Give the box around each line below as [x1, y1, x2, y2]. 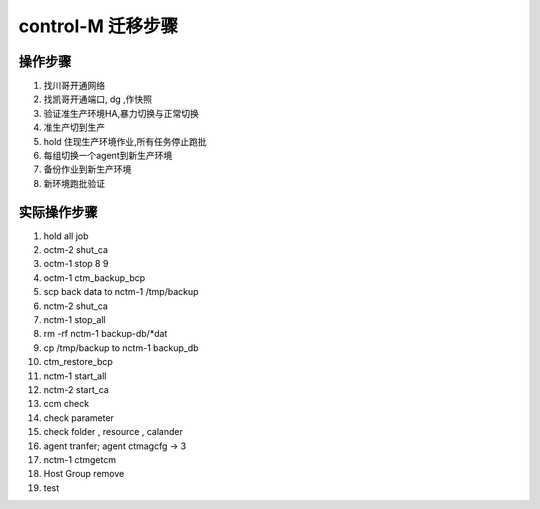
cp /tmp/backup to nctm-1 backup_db [43, 341, 199, 354]
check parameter [43, 411, 115, 424]
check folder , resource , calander [43, 426, 184, 438]
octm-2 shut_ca [43, 244, 109, 256]
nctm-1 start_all [43, 370, 107, 382]
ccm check [43, 398, 90, 410]
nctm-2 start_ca [43, 384, 109, 395]
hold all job [43, 230, 89, 242]
